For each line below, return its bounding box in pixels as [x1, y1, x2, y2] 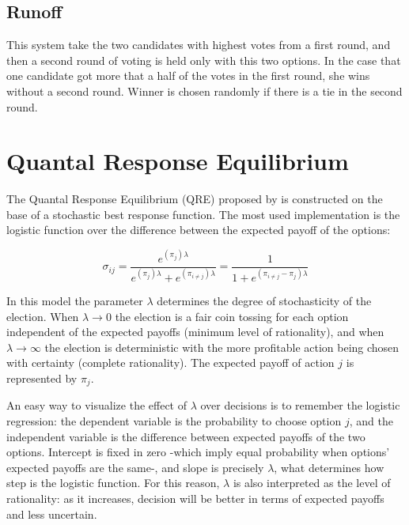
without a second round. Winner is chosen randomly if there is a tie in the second [6, 82, 403, 99]
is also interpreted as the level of [233, 474, 391, 491]
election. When [6, 308, 79, 324]
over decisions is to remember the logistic [200, 397, 400, 414]
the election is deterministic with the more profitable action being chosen [44, 338, 400, 355]
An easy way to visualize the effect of [6, 397, 187, 414]
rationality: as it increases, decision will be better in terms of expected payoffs [6, 489, 384, 506]
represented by [6, 369, 78, 386]
